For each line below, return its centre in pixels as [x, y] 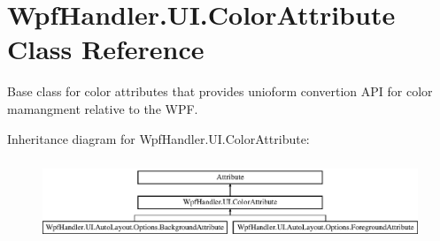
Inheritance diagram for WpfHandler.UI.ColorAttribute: [158, 138]
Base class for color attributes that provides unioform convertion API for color [220, 91]
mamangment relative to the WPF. [103, 108]
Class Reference [106, 49]
